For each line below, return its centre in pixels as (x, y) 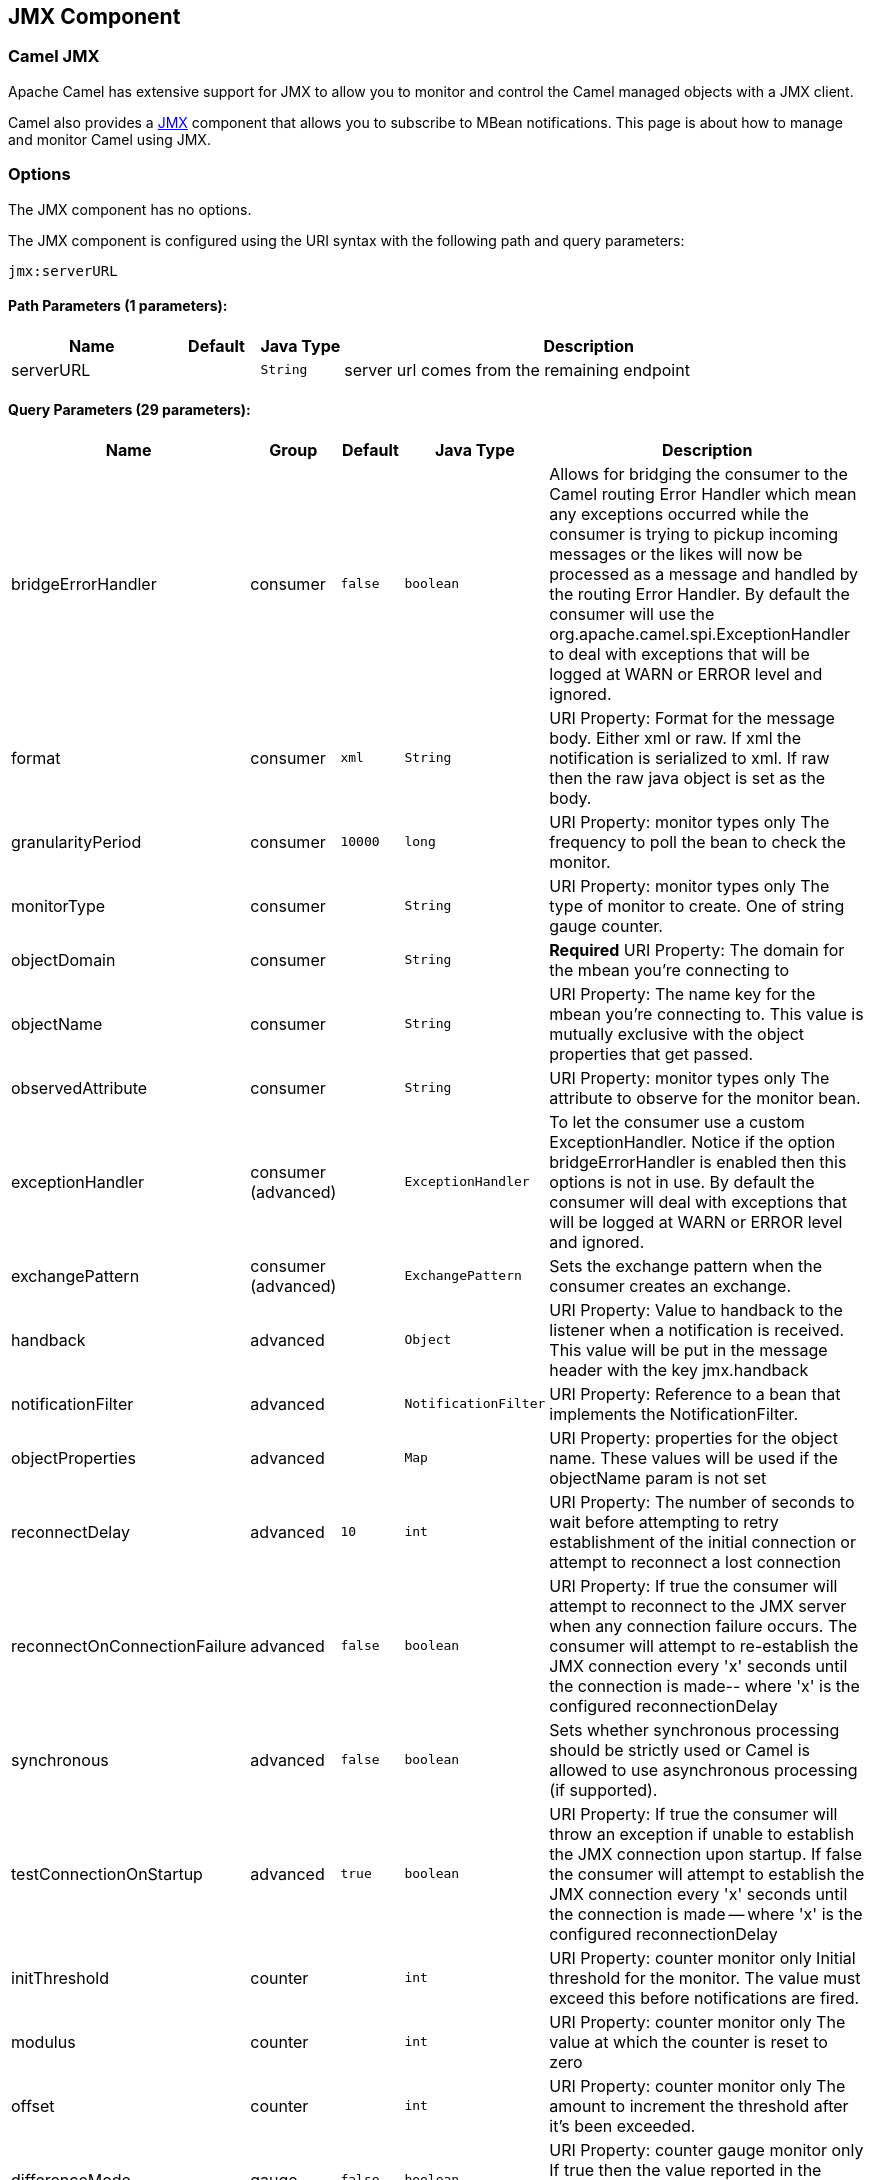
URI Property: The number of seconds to (702, 1501)
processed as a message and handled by (704, 573)
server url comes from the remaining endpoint (517, 369)
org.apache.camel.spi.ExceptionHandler (700, 633)
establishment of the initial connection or (702, 1541)
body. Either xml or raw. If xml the (675, 737)
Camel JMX (54, 56)
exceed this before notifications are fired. (704, 1997)
